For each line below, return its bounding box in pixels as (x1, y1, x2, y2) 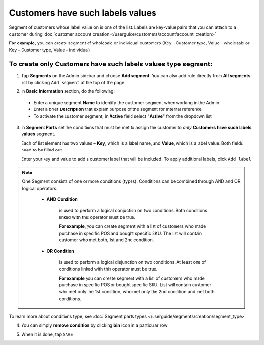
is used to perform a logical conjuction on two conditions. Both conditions (59, 208, 208, 214)
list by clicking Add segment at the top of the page (21, 80, 125, 86)
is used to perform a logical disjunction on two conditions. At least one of (59, 259, 206, 265)
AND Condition (46, 196, 78, 202)
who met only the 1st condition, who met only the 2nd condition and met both (59, 289, 215, 295)
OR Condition (46, 248, 74, 254)
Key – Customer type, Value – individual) (9, 47, 90, 53)
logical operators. (22, 185, 58, 191)
